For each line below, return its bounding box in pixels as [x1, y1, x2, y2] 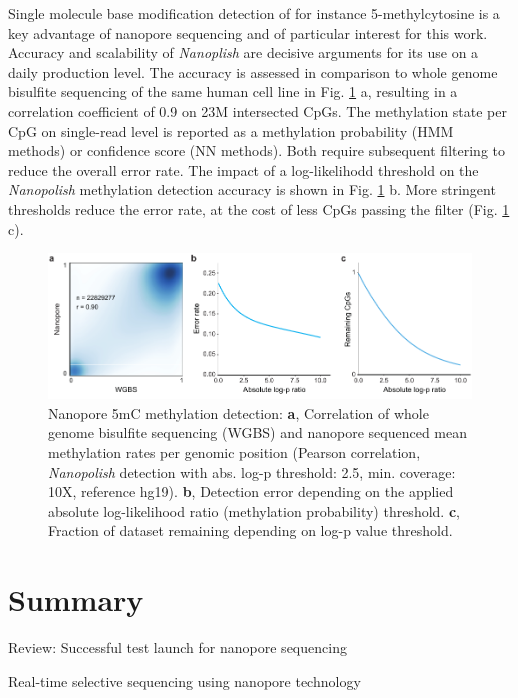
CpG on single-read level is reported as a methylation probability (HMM [8, 120, 454, 141]
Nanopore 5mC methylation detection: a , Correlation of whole [48, 402, 429, 423]
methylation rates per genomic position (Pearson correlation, [48, 442, 421, 463]
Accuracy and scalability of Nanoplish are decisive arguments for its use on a [8, 42, 479, 63]
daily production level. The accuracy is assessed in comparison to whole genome [8, 61, 498, 82]
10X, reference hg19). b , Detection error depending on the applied [48, 481, 454, 502]
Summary [8, 579, 144, 620]
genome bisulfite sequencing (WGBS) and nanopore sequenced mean [48, 422, 468, 443]
